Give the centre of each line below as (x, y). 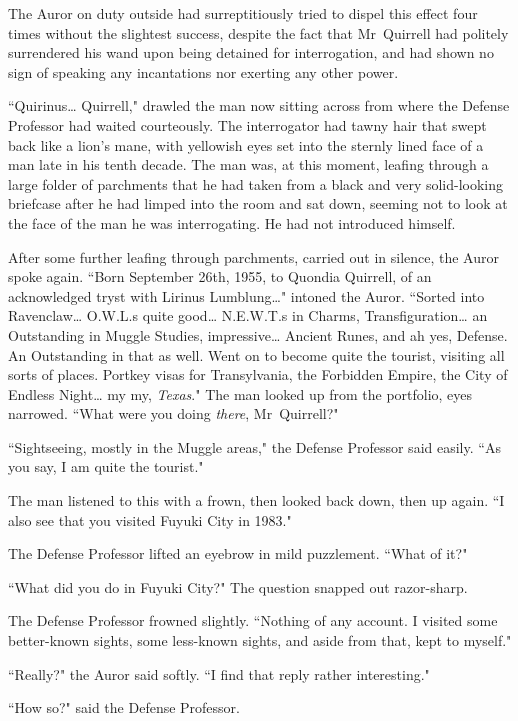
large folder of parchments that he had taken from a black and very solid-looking (256, 183)
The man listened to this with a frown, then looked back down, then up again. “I (256, 500)
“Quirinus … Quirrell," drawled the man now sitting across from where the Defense (259, 105)
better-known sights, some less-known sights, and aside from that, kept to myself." (260, 640)
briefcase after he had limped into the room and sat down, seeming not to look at (258, 203)
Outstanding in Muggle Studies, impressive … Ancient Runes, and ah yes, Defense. (258, 334)
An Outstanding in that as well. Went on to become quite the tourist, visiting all (256, 354)
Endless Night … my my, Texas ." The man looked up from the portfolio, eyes (240, 393)
